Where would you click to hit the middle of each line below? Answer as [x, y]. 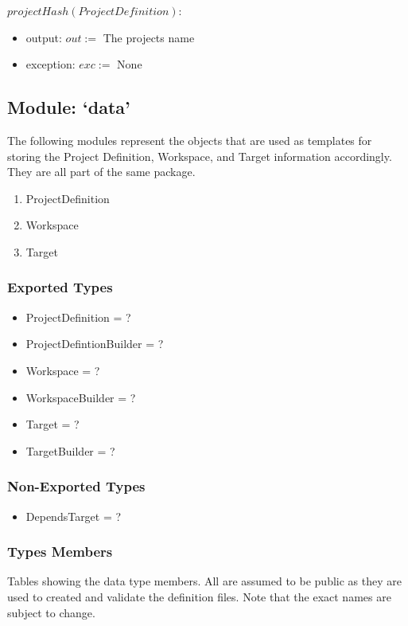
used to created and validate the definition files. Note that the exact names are [199, 596]
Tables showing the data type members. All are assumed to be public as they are [204, 581]
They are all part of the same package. [101, 172]
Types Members [60, 552]
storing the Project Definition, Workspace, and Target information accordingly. [200, 156]
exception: [51, 64]
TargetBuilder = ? [70, 450]
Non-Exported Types [76, 486]
